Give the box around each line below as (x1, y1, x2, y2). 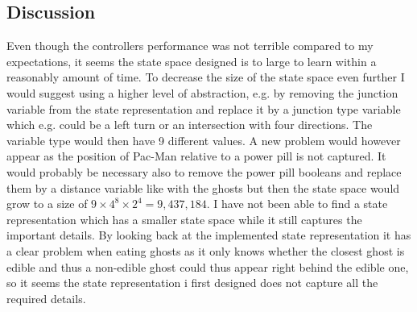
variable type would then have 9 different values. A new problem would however (6, 131, 401, 148)
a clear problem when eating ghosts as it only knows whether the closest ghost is (6, 242, 405, 259)
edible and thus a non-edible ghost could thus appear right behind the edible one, (6, 258, 409, 275)
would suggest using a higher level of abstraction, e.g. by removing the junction (6, 84, 398, 101)
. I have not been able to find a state (206, 195, 388, 212)
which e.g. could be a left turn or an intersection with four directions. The (6, 116, 373, 133)
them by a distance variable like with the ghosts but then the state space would (6, 179, 400, 196)
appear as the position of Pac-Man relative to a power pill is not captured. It (6, 148, 386, 164)
